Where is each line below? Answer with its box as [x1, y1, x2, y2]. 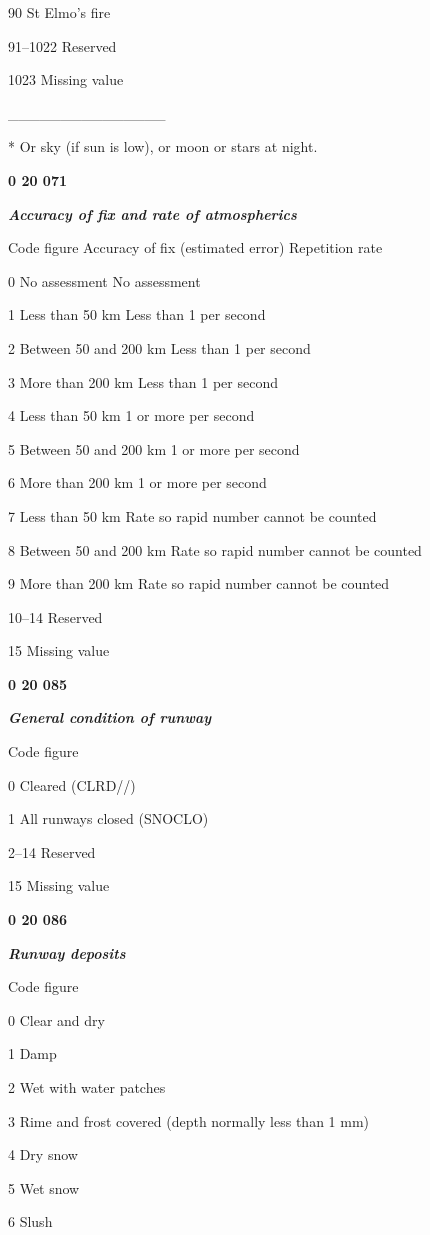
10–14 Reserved [8, 606, 103, 627]
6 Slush [8, 1211, 53, 1232]
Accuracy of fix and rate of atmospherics [8, 203, 297, 224]
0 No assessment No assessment [8, 270, 201, 291]
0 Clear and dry [8, 1009, 105, 1030]
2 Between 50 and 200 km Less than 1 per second [8, 337, 311, 358]
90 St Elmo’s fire [8, 2, 111, 22]
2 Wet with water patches [8, 1077, 166, 1097]
